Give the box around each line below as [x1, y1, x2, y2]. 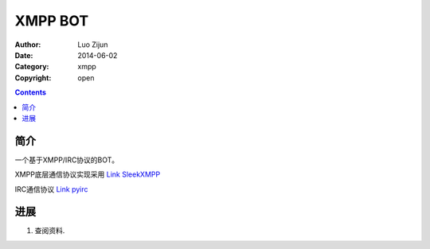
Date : [14, 50, 33, 60]
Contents [14, 88, 47, 97]
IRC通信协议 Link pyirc [14, 184, 88, 194]
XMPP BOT [14, 12, 89, 29]
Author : [14, 40, 41, 49]
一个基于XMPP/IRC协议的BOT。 [14, 155, 119, 165]
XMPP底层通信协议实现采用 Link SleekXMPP [14, 169, 161, 179]
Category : [14, 62, 49, 72]
